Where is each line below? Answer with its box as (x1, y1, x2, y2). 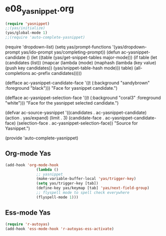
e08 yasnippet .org (5, 3, 74, 16)
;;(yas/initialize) (5, 26, 46, 31)
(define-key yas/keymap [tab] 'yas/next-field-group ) (36, 185, 150, 191)
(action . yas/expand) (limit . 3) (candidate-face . (5, 115, 104, 121)
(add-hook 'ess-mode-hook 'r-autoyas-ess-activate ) (5, 226, 114, 231)
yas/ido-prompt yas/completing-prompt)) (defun (21, 49, 120, 55)
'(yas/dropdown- (112, 44, 147, 50)
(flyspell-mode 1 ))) (36, 194, 79, 200)
